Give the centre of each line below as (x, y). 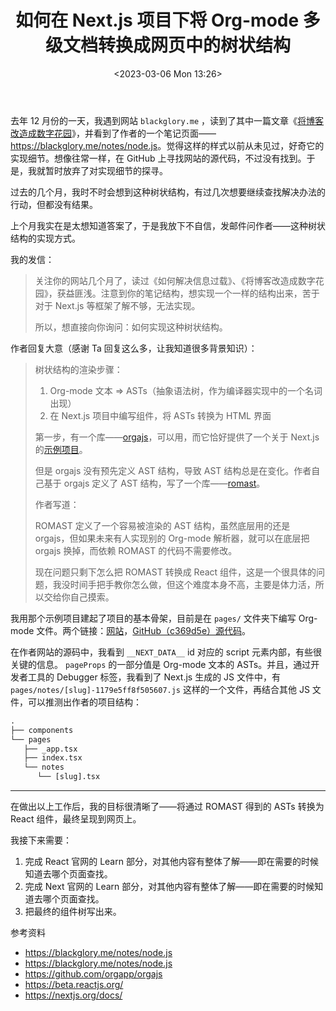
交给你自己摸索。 (79, 597)
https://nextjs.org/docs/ (73, 995)
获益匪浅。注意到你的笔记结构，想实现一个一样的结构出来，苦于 (188, 293)
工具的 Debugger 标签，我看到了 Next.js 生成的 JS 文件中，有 (154, 677)
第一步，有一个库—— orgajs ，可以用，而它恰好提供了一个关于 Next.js (177, 437)
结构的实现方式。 (45, 238)
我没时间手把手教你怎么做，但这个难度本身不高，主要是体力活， (184, 584)
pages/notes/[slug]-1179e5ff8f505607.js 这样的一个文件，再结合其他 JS (160, 689)
